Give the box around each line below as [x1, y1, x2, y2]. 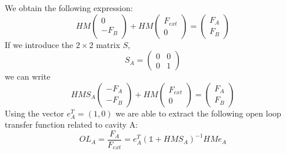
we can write [5, 70, 51, 83]
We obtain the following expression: [5, 2, 133, 13]
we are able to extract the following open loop [115, 107, 281, 119]
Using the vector [5, 107, 64, 119]
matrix [96, 38, 121, 50]
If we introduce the [5, 38, 74, 50]
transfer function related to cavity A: [5, 118, 138, 131]
